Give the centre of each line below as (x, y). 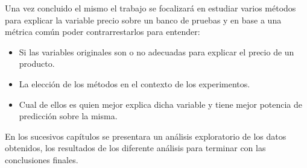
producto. (37, 64)
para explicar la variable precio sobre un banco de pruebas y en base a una (143, 20)
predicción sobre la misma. (68, 116)
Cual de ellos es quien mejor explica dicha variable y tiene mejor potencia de (161, 104)
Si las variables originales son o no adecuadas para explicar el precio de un (157, 51)
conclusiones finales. (42, 159)
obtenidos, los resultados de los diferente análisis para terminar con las (135, 148)
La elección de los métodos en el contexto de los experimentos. (135, 83)
